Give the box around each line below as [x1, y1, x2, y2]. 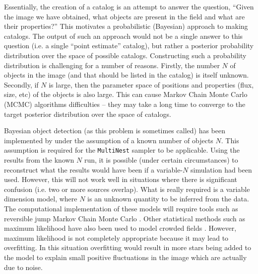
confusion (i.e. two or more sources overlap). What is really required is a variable [4, 183, 250, 194]
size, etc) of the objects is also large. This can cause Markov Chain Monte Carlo [4, 89, 248, 99]
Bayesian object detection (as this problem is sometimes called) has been [4, 125, 225, 136]
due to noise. [4, 262, 43, 272]
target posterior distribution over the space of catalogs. [4, 108, 171, 119]
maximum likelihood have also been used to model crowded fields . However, [4, 223, 237, 233]
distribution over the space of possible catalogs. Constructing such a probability [4, 50, 247, 60]
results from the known [4, 154, 74, 165]
